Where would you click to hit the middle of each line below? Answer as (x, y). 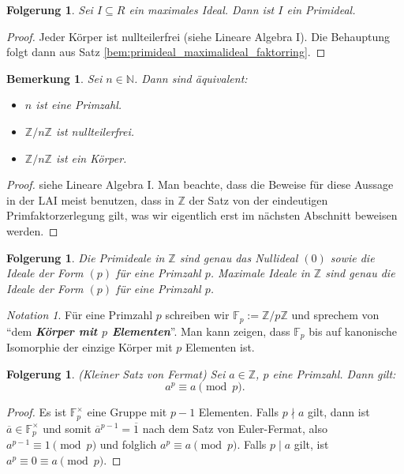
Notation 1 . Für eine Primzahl (80, 315)
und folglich (128, 444)
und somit (67, 428)
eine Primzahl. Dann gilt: (334, 373)
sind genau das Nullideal (239, 257)
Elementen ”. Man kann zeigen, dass (201, 331)
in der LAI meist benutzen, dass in (90, 199)
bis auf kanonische (353, 331)
